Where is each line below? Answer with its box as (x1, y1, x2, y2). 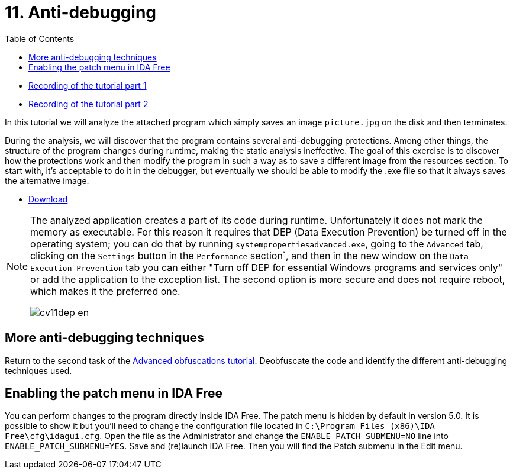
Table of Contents (5, 33, 75, 44)
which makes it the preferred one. (30, 285, 180, 297)
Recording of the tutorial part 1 (28, 80, 147, 91)
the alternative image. (5, 175, 89, 186)
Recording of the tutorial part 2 (28, 98, 149, 109)
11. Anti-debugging (5, 2, 157, 22)
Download (28, 194, 68, 204)
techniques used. (5, 365, 72, 376)
